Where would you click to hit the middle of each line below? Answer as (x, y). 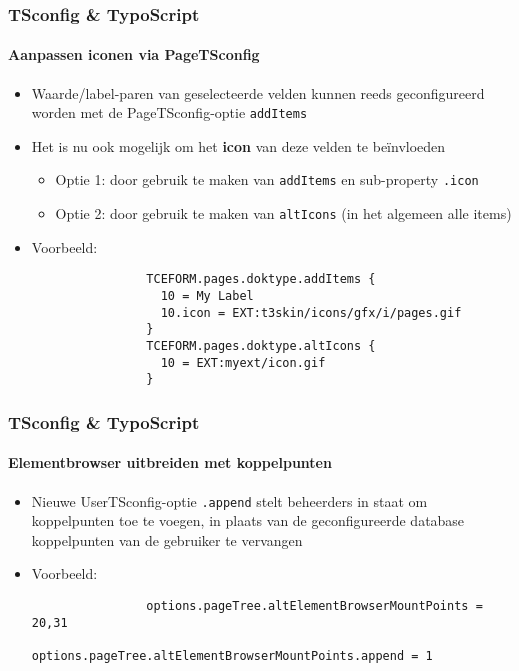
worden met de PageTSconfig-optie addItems (169, 112)
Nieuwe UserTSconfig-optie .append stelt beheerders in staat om (229, 500)
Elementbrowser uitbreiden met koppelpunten (170, 462)
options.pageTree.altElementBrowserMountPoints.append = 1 (232, 656)
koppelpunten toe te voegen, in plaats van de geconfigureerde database (248, 520)
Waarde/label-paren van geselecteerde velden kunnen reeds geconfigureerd (258, 92)
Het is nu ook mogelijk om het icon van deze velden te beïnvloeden (238, 145)
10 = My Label (207, 296)
